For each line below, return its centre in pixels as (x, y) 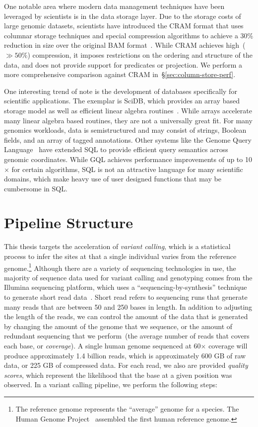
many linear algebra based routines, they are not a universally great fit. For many (128, 120)
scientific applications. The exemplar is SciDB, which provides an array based (122, 101)
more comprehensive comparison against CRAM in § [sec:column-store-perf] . (120, 74)
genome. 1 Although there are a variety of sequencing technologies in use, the (120, 267)
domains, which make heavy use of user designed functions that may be (113, 179)
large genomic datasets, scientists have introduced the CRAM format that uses (124, 26)
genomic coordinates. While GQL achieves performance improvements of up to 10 (128, 159)
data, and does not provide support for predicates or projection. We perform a (123, 64)
